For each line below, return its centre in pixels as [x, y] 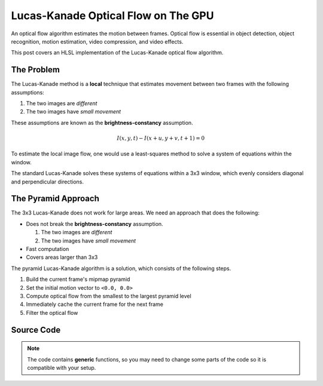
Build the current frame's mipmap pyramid [78, 279]
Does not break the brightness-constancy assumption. [95, 223]
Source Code [36, 330]
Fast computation [48, 249]
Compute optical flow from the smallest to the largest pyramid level [109, 296]
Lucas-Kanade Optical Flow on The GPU [112, 16]
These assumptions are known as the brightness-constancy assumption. [102, 122]
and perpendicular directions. [47, 182]
